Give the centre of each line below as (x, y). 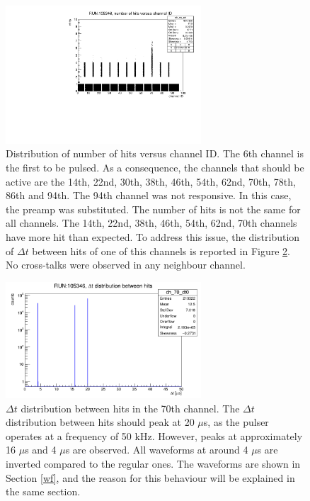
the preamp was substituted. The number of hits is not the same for (153, 209)
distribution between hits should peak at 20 (100, 422)
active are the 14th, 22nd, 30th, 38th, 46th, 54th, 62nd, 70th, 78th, (151, 181)
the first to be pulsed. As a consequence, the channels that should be (155, 167)
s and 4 (41, 450)
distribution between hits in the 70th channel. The (130, 408)
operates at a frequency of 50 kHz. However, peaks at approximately (154, 435)
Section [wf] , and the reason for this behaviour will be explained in (150, 477)
